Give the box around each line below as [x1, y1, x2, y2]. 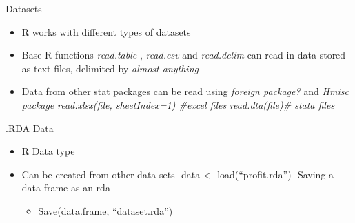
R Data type [21, 144, 75, 158]
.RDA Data [6, 120, 54, 135]
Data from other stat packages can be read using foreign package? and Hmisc [21, 84, 349, 98]
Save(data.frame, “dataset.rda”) [38, 203, 173, 217]
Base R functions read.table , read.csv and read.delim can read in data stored [21, 47, 346, 62]
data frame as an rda [21, 180, 110, 195]
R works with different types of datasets [21, 24, 191, 39]
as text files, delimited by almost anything [21, 61, 199, 75]
